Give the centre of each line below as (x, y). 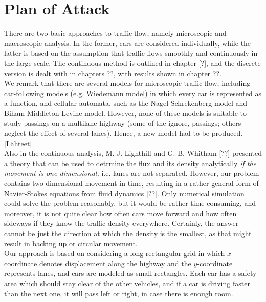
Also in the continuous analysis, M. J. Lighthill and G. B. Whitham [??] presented (133, 153)
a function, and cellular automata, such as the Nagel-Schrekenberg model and (126, 103)
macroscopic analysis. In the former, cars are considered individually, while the (128, 43)
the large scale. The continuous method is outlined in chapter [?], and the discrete (132, 63)
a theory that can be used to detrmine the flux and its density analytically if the (130, 163)
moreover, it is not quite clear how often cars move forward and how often (120, 213)
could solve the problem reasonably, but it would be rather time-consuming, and (130, 203)
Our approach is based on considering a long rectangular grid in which (115, 253)
